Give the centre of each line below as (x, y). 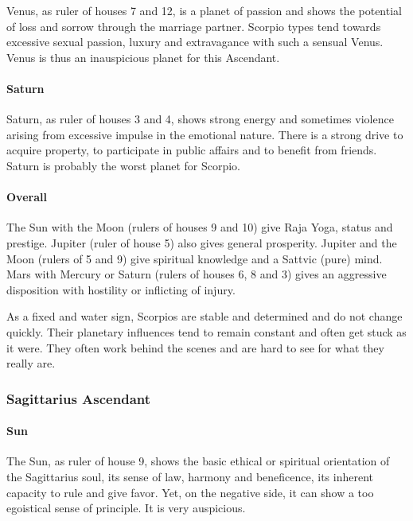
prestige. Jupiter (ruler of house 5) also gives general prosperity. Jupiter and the (202, 242)
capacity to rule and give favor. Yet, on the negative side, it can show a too (190, 492)
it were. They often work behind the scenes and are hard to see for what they (195, 347)
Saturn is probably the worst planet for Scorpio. (124, 165)
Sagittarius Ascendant (79, 398)
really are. (31, 363)
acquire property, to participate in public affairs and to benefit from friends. (192, 150)
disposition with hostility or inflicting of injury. (121, 289)
